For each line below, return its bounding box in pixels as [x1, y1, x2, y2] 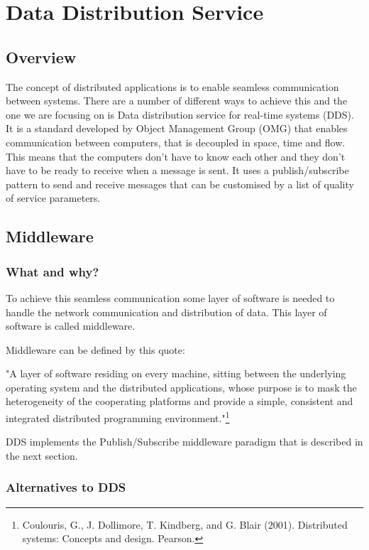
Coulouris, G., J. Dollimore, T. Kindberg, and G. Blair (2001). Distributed [22, 517, 348, 532]
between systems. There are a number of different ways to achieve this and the [6, 93, 348, 108]
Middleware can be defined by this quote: [6, 342, 185, 357]
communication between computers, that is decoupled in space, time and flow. [6, 134, 346, 149]
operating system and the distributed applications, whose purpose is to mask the [6, 379, 357, 394]
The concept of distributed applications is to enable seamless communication [6, 79, 339, 94]
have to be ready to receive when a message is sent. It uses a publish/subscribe [6, 163, 349, 178]
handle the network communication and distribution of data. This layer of [6, 304, 327, 319]
